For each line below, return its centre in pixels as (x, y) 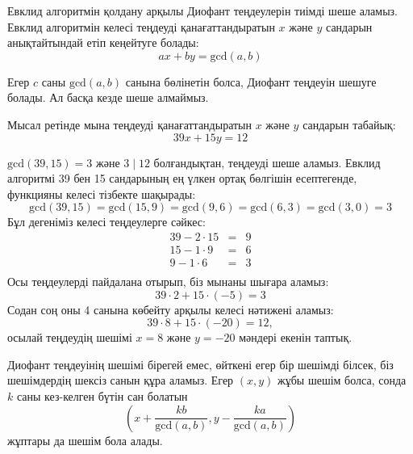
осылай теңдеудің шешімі (70, 337)
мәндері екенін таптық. (296, 337)
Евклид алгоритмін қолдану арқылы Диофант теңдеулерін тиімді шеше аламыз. (202, 11)
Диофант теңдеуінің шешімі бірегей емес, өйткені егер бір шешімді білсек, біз (200, 364)
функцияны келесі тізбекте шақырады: (102, 193)
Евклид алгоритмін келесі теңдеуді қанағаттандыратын (141, 26)
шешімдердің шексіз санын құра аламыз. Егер (121, 380)
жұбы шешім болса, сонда (342, 380)
